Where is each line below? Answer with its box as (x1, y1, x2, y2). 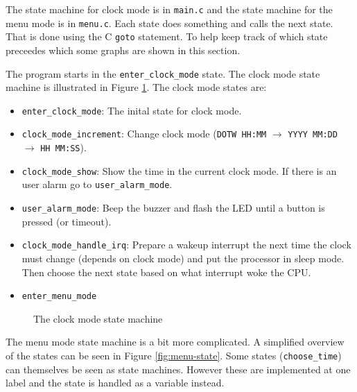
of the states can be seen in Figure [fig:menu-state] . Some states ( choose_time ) (6, 348, 342, 363)
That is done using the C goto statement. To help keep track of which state (6, 29, 328, 44)
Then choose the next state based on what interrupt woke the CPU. (21, 264, 311, 279)
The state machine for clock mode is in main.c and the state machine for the (6, 2, 333, 16)
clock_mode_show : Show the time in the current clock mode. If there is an (21, 163, 337, 178)
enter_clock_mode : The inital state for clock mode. (21, 103, 242, 117)
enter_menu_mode (21, 291, 97, 302)
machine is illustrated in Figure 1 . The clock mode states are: (6, 80, 267, 94)
